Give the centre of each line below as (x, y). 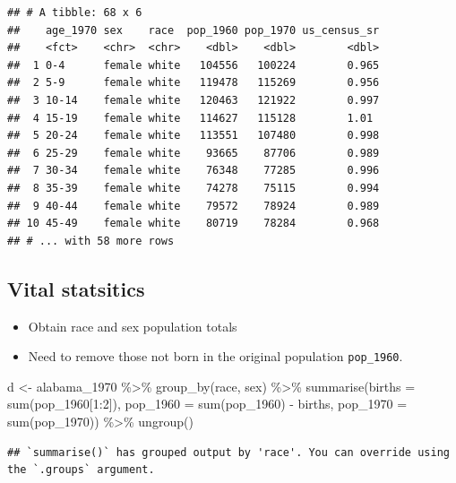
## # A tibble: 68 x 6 (75, 13)
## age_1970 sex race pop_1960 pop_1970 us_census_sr (194, 30)
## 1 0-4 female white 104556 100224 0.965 (194, 65)
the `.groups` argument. (81, 470)
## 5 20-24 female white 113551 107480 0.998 (194, 136)
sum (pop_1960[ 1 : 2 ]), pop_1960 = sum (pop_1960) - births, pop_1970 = (207, 404)
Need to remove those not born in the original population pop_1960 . (215, 356)
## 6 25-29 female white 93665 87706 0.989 (194, 153)
